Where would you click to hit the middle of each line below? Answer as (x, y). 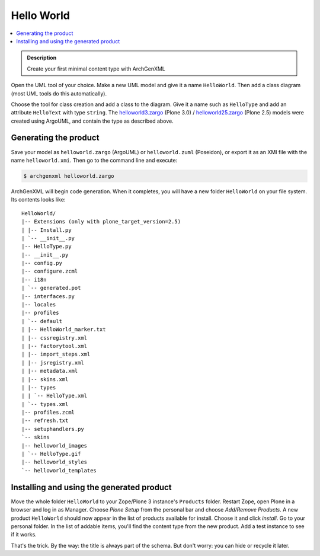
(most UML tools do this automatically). (59, 93)
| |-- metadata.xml (50, 371)
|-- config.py (42, 263)
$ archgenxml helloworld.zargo (69, 176)
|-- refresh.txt (45, 421)
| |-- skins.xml (45, 379)
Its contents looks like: (38, 200)
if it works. (24, 535)
